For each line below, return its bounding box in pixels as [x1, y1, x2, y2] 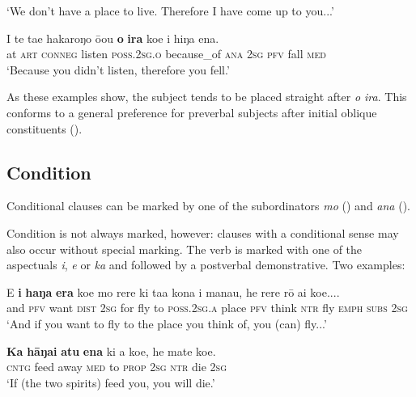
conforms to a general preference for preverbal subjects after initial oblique [6, 103, 377, 120]
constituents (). [6, 120, 83, 137]
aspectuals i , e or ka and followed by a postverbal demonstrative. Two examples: [6, 256, 405, 273]
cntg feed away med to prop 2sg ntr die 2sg [6, 358, 227, 375]
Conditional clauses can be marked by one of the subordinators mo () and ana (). [6, 197, 410, 214]
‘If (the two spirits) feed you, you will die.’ [6, 374, 215, 391]
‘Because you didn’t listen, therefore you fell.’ [6, 61, 230, 78]
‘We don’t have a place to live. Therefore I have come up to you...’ [6, 2, 334, 19]
